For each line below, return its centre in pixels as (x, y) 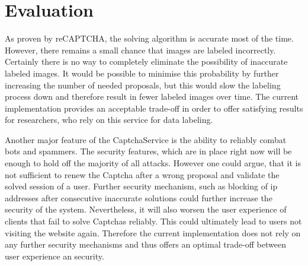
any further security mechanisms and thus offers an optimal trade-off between (145, 244)
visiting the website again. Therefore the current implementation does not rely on (153, 232)
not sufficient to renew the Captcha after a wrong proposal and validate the (142, 174)
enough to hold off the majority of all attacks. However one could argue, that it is (153, 163)
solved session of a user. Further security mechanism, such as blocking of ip (141, 186)
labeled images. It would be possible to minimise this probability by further (142, 73)
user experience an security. (54, 256)
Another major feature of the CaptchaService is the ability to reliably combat (146, 139)
